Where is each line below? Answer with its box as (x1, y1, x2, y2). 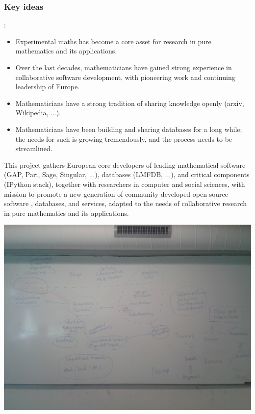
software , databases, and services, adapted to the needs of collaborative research (4, 198, 247, 208)
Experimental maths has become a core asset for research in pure (15, 36, 211, 46)
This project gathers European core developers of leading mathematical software (4, 159, 246, 170)
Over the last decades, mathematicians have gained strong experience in (15, 62, 232, 72)
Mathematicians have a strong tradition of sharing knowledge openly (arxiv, (15, 98, 244, 108)
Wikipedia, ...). (15, 107, 61, 118)
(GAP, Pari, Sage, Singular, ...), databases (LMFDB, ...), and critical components (4, 169, 250, 180)
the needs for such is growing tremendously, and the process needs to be (15, 133, 232, 144)
